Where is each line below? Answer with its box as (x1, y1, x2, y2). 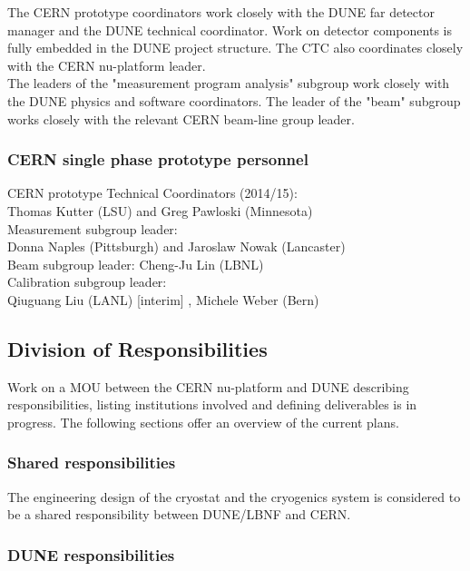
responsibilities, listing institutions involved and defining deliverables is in (7, 395, 417, 414)
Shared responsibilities (7, 451, 176, 474)
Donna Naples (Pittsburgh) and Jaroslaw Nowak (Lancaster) (7, 237, 346, 256)
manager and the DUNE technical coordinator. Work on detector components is (7, 20, 452, 39)
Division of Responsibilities (7, 334, 268, 362)
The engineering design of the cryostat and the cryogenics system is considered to (7, 487, 461, 506)
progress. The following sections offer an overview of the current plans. (7, 412, 399, 431)
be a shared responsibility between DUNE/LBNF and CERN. (7, 505, 351, 524)
